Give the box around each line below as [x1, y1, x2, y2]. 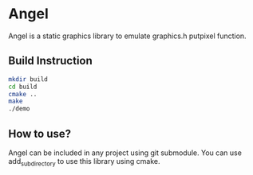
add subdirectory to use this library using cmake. [8, 156, 161, 168]
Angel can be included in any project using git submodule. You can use [8, 148, 242, 157]
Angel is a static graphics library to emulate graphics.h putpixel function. [8, 31, 247, 41]
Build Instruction [8, 54, 93, 68]
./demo [8, 105, 30, 113]
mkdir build [8, 75, 48, 84]
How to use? [8, 126, 72, 140]
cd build [8, 83, 38, 91]
